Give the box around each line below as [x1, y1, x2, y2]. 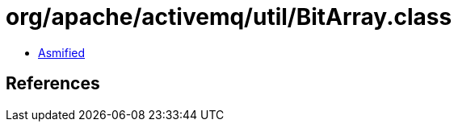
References [6, 73, 100, 94]
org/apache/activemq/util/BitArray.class [6, 3, 452, 31]
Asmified [38, 45, 86, 60]
